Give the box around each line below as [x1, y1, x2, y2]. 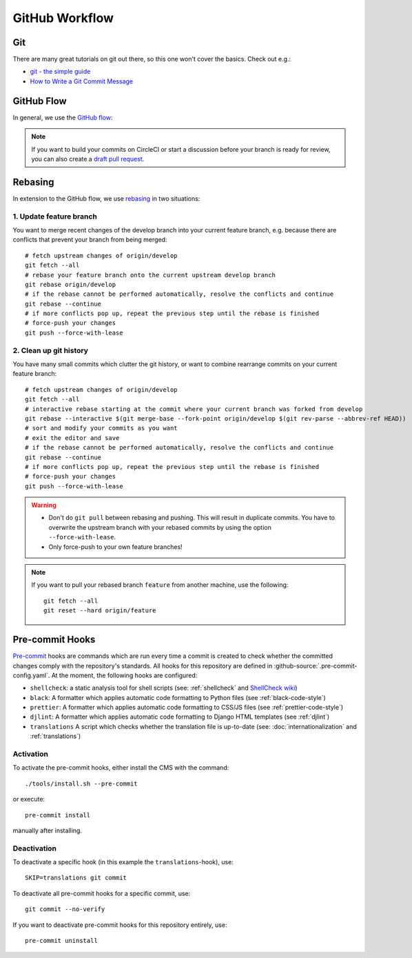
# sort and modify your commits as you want [25, 424, 178, 432]
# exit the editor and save [25, 434, 120, 441]
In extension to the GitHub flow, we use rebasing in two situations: [12, 194, 200, 203]
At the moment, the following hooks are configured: [51, 671, 198, 679]
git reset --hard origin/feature [43, 607, 156, 615]
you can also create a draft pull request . [31, 154, 145, 163]
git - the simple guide [30, 68, 91, 76]
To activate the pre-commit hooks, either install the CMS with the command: [12, 764, 229, 772]
